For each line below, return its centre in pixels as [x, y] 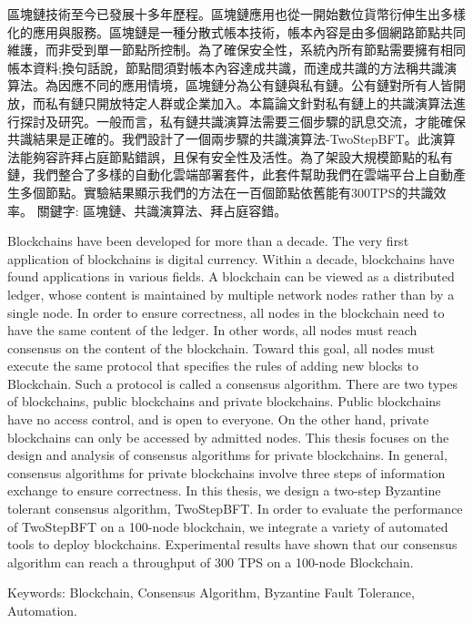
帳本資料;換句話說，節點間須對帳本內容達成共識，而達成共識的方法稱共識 [226, 67]
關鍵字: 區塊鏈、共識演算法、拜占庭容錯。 [162, 210]
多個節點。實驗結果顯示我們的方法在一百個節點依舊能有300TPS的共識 [226, 192]
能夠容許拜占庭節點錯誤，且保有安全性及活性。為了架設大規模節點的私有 [236, 156]
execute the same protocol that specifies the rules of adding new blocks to [213, 366]
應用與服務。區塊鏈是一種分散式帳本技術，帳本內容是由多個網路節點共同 [249, 31]
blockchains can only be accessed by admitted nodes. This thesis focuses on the [228, 437]
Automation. [43, 610]
